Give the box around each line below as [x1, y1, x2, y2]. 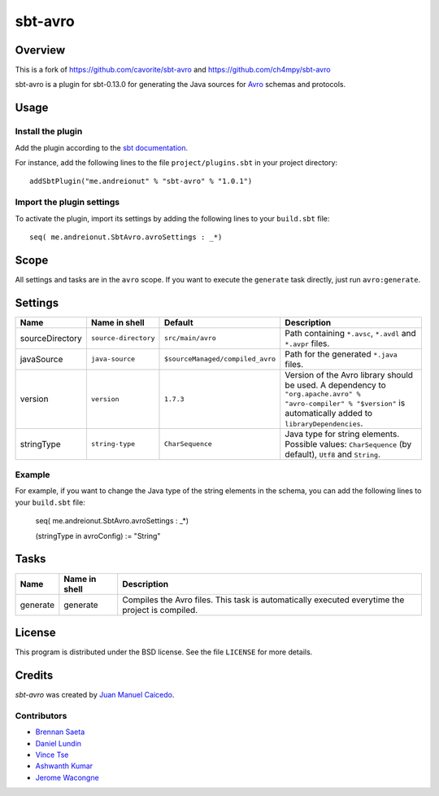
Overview [15, 43, 66, 57]
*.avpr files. [285, 338, 330, 349]
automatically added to [285, 407, 373, 418]
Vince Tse [35, 750, 69, 759]
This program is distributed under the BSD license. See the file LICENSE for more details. [15, 647, 313, 657]
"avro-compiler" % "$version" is [285, 397, 406, 409]
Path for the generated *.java [285, 348, 398, 360]
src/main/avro [163, 334, 216, 343]
